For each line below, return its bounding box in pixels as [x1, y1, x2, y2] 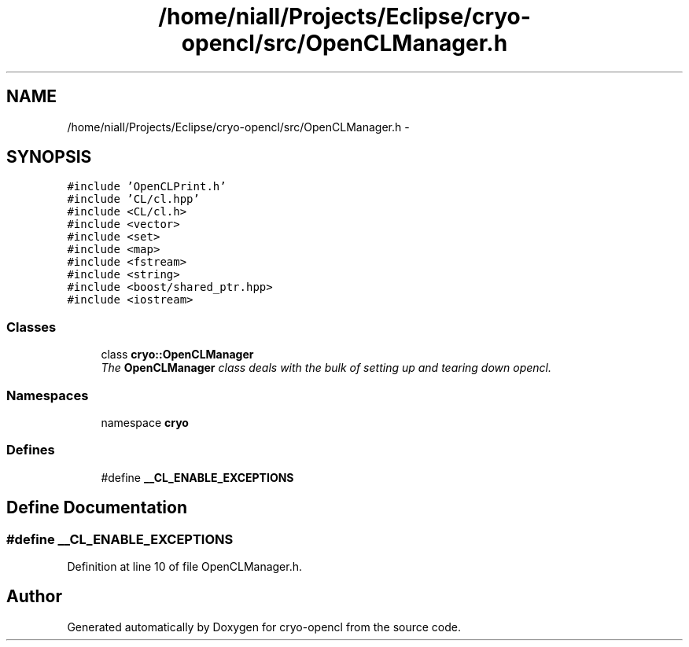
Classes [6, 318, 57, 335]
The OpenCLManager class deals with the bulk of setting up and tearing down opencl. [101, 361, 551, 375]
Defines [6, 442, 55, 458]
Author [6, 586, 62, 607]
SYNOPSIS [6, 147, 92, 167]
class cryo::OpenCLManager [101, 347, 254, 362]
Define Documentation [6, 498, 187, 518]
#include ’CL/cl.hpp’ [67, 193, 200, 206]
